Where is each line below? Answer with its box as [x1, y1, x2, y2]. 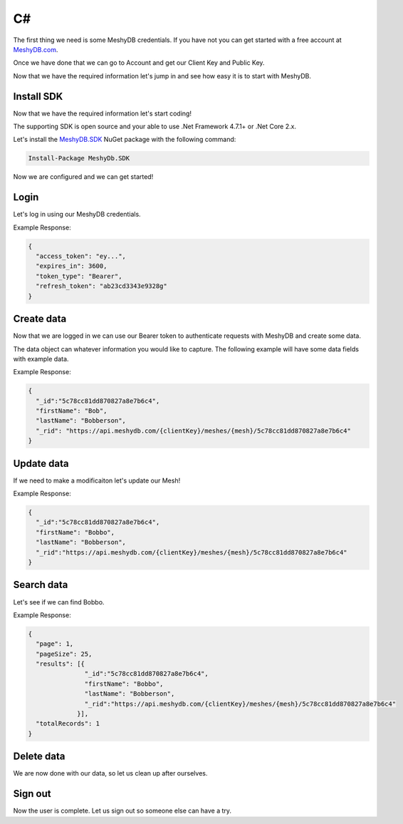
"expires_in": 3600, [36, 262, 108, 270]
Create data [13, 313, 67, 325]
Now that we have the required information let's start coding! [13, 109, 192, 118]
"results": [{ [36, 660, 85, 668]
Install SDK [13, 90, 63, 103]
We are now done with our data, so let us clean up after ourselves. [13, 769, 208, 778]
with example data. [13, 354, 69, 363]
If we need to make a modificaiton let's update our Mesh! [13, 476, 181, 485]
